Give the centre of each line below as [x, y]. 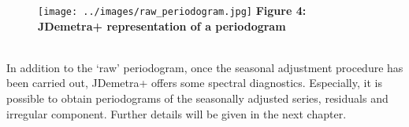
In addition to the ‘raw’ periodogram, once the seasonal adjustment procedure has [205, 67]
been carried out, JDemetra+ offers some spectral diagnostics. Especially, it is [194, 83]
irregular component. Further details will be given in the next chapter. [177, 113]
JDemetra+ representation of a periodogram [162, 25]
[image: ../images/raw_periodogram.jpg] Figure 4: [172, 10]
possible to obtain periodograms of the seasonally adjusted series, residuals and [197, 98]
